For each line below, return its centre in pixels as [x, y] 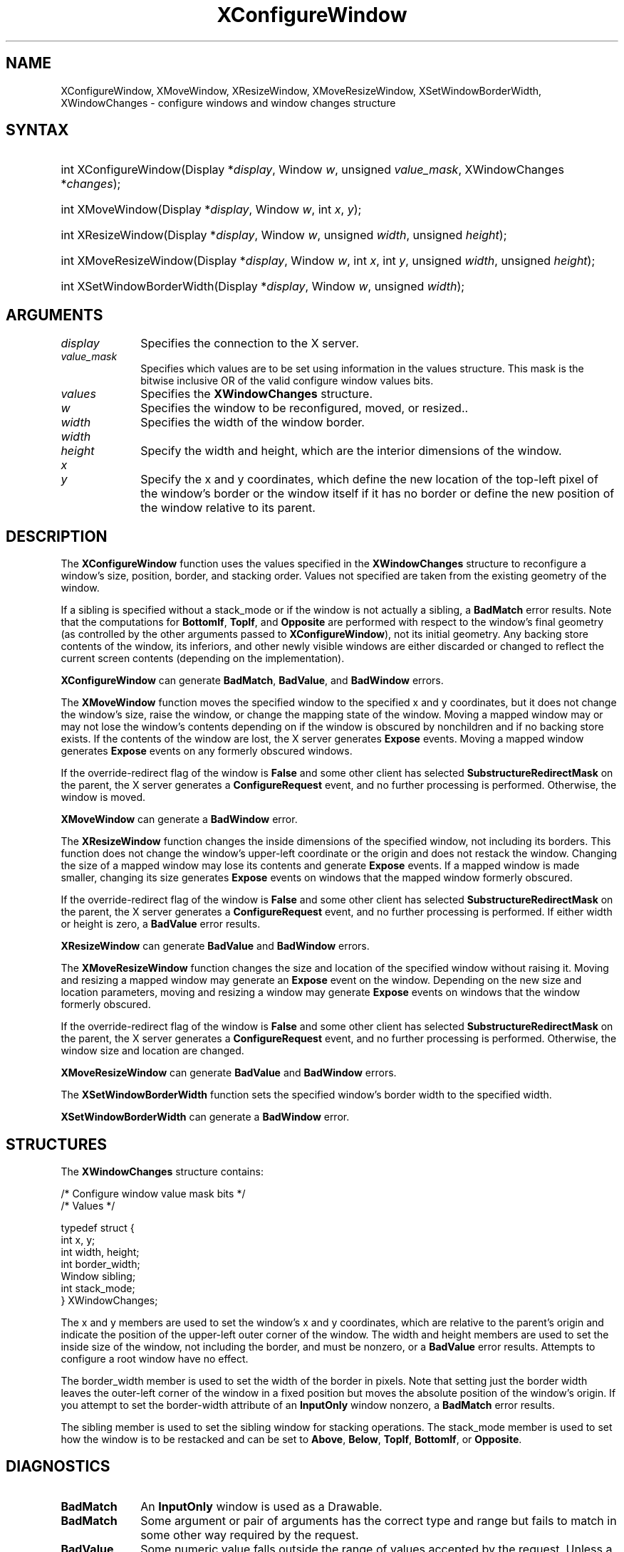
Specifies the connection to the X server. [250, 344]
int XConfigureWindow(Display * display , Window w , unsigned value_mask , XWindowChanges [312, 170]
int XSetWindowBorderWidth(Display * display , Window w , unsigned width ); [263, 287]
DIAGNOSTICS [58, 1467]
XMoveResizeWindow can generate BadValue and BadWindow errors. [229, 1073]
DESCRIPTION [57, 536]
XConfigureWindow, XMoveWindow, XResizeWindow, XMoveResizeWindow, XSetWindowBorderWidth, [301, 90]
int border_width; [100, 1264]
